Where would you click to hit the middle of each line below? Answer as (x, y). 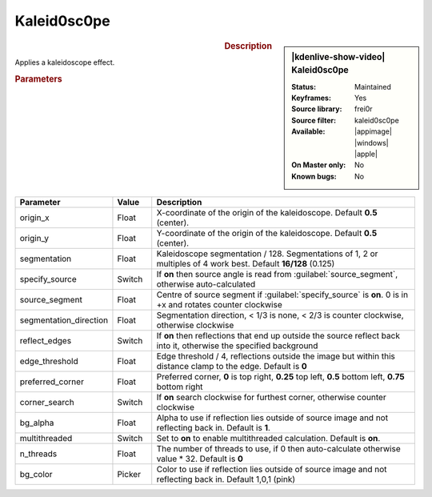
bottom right (180, 387)
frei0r (364, 109)
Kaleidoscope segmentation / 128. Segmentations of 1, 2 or (267, 254)
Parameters (39, 78)
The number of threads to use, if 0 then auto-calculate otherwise (278, 449)
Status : (304, 86)
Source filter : (314, 120)
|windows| (372, 142)
